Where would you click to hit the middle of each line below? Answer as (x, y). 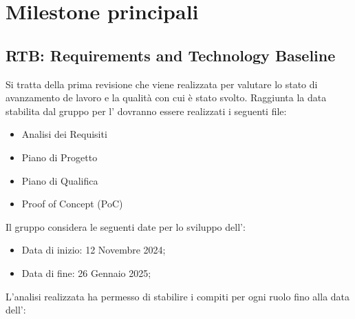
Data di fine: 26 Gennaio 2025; (86, 272)
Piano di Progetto (60, 157)
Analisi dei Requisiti (64, 134)
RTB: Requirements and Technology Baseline (171, 55)
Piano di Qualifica (60, 180)
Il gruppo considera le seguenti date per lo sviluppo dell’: (126, 226)
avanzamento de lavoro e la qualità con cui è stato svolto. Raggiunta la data (166, 97)
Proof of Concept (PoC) (72, 204)
